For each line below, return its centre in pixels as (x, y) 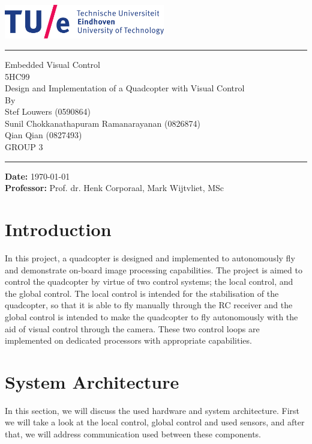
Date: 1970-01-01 (37, 176)
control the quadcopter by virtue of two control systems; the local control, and (149, 281)
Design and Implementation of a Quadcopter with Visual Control (125, 88)
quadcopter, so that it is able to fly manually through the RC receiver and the (149, 305)
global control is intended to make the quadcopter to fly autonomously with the (151, 316)
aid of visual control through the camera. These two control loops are (132, 328)
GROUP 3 (24, 147)
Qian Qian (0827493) (43, 135)
